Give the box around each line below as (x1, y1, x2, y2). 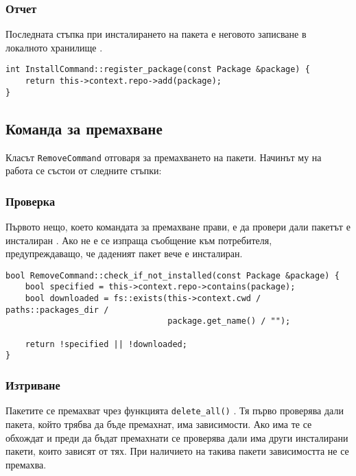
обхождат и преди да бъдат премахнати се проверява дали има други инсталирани (5, 430, 348, 444)
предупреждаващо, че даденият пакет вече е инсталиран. (5, 246, 243, 261)
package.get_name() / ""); (167, 316, 291, 326)
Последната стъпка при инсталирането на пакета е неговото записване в (5, 27, 307, 41)
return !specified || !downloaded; (25, 339, 187, 349)
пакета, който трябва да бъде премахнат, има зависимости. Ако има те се (5, 416, 312, 431)
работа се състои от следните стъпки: (5, 163, 162, 178)
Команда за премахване (5, 117, 163, 139)
